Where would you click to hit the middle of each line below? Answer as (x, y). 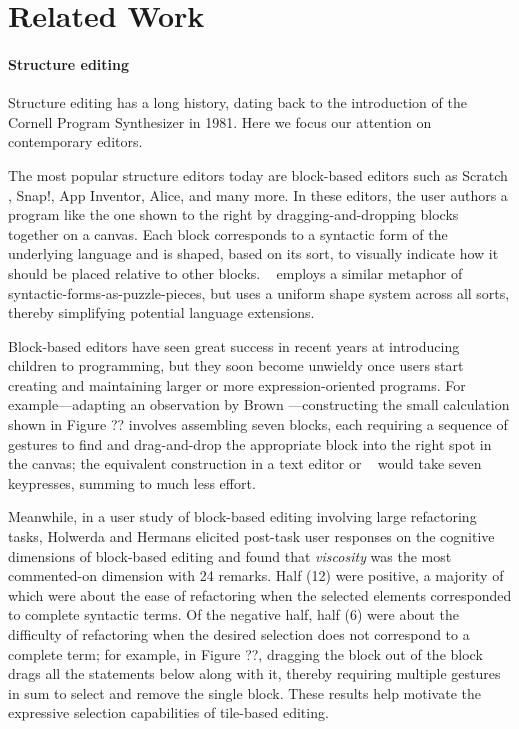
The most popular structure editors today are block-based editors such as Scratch (258, 174)
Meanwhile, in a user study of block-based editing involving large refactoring (242, 516)
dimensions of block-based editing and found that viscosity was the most (230, 555)
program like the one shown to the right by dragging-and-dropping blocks (233, 214)
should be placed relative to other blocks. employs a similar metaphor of (235, 272)
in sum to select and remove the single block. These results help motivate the (244, 692)
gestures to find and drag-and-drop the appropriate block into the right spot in (250, 443)
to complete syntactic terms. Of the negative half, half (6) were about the (233, 614)
